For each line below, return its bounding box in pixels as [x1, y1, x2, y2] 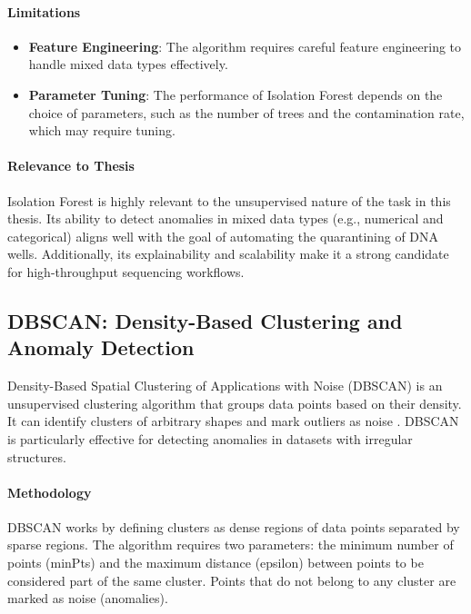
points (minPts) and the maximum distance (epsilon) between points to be [7, 553, 424, 572]
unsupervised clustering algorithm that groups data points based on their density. [7, 393, 462, 412]
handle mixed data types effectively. [28, 54, 228, 74]
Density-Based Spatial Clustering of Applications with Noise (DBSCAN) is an [7, 376, 443, 395]
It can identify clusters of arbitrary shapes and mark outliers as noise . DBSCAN [7, 411, 459, 431]
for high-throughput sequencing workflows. [7, 262, 245, 281]
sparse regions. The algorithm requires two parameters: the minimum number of [7, 535, 454, 554]
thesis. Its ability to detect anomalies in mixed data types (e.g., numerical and [7, 209, 444, 228]
